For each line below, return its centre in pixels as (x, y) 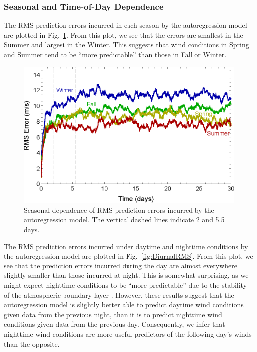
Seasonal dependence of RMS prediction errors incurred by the (119, 210)
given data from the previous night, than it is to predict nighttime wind (113, 314)
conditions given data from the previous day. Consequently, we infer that (115, 324)
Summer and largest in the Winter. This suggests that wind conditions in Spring (127, 44)
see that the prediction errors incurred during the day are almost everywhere (121, 265)
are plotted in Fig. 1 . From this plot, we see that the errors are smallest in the (124, 35)
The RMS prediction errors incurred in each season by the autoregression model (126, 25)
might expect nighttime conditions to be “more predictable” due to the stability (126, 285)
